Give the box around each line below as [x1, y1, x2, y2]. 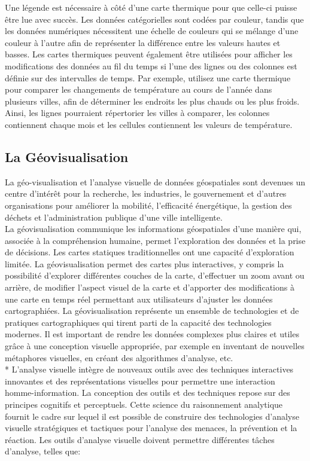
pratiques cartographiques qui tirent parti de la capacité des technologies [5, 316, 272, 328]
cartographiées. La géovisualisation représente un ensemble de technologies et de [5, 304, 299, 317]
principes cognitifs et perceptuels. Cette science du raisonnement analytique [5, 398, 283, 411]
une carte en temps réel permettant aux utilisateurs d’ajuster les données [5, 292, 273, 305]
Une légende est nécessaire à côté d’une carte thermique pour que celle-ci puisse [5, 1, 297, 13]
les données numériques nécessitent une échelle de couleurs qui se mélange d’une [5, 25, 299, 37]
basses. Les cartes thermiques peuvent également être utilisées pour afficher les [5, 48, 293, 60]
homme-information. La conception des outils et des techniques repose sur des [5, 386, 290, 399]
